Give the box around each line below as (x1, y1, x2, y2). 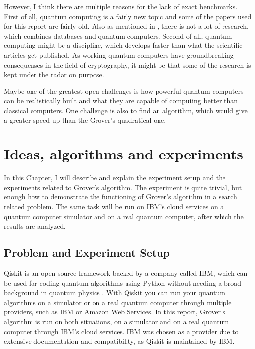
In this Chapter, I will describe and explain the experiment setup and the (4, 172, 226, 183)
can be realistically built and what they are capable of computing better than (4, 95, 238, 106)
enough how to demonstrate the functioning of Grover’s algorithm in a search (4, 192, 237, 202)
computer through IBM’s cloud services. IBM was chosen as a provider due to (4, 326, 239, 336)
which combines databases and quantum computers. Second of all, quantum (4, 30, 232, 40)
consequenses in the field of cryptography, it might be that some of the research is (4, 59, 251, 70)
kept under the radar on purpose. (4, 69, 104, 79)
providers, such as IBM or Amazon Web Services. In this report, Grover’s (4, 307, 225, 317)
